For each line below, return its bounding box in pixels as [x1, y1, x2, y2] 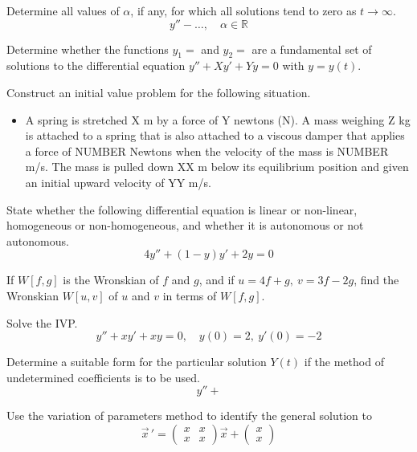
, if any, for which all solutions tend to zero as [130, 2, 357, 18]
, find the [354, 271, 399, 288]
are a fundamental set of [251, 40, 372, 57]
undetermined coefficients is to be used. [6, 369, 200, 385]
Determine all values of [6, 2, 120, 18]
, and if [198, 271, 235, 288]
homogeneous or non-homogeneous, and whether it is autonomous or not [6, 217, 364, 234]
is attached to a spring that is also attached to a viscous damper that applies [25, 127, 405, 144]
